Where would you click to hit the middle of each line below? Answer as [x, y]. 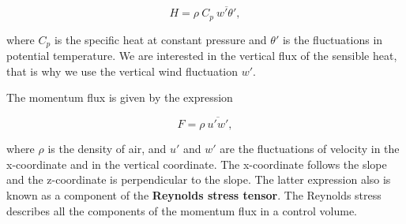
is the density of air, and [107, 149]
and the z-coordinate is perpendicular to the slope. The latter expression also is [199, 179]
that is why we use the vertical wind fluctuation [122, 71]
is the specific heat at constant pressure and [160, 39]
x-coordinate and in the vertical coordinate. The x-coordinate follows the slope [197, 164]
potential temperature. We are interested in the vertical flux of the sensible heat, [202, 56]
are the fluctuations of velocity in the [310, 149]
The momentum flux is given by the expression [120, 97]
